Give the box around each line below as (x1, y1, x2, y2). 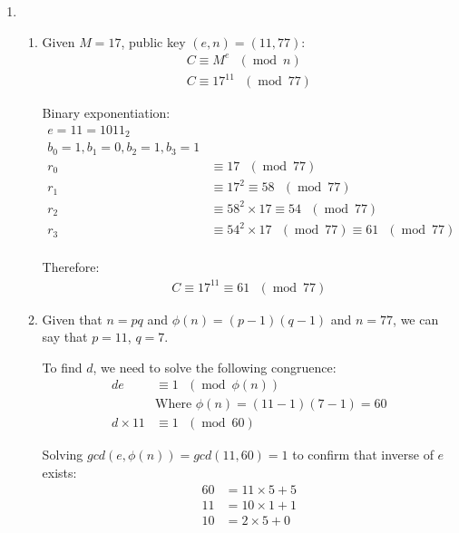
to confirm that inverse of (292, 445, 434, 464)
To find (42, 357, 83, 376)
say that (42, 327, 88, 346)
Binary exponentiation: (42, 103, 171, 122)
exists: (42, 463, 77, 482)
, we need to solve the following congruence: (93, 357, 337, 376)
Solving (42, 445, 83, 464)
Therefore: (42, 257, 100, 276)
